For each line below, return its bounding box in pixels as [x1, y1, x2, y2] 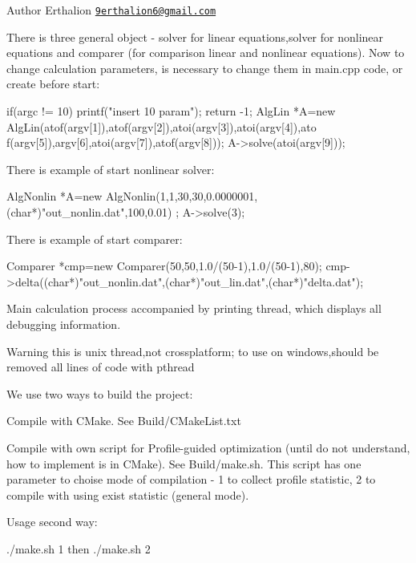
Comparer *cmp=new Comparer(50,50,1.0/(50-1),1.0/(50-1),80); [6, 257, 322, 274]
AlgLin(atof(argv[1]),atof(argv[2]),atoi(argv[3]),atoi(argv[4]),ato [6, 118, 317, 135]
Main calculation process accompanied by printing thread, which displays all [6, 300, 382, 317]
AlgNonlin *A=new [6, 188, 103, 205]
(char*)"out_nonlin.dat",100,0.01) [6, 204, 172, 220]
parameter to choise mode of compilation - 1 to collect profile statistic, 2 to [6, 471, 376, 488]
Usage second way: [6, 513, 98, 530]
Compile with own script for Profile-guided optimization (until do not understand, [6, 439, 410, 456]
